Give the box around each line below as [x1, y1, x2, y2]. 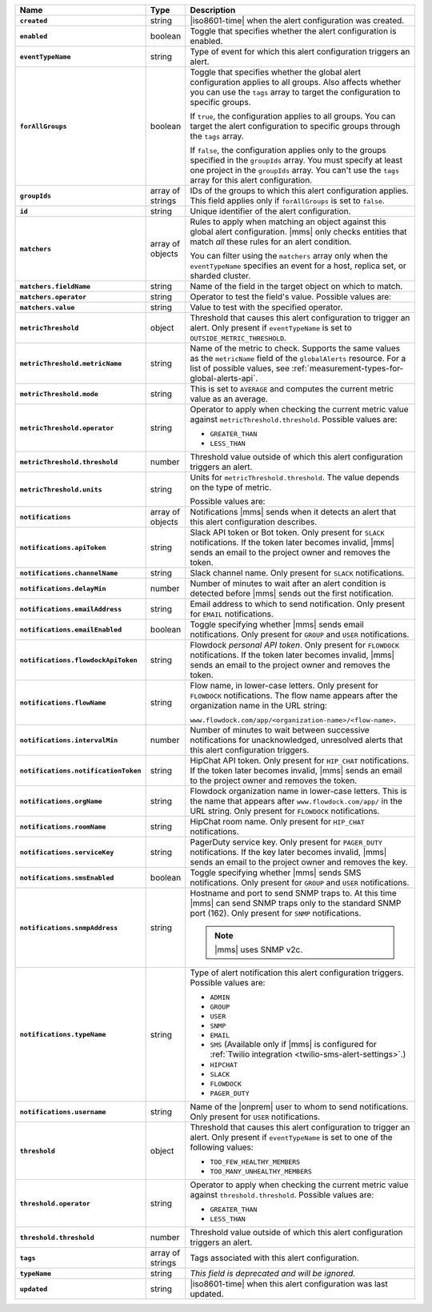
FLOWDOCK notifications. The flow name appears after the [190, 690, 398, 700]
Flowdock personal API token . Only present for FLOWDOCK [190, 640, 400, 650]
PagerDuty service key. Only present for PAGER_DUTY [190, 837, 383, 848]
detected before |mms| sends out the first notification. [190, 588, 394, 599]
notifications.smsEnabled [19, 873, 114, 882]
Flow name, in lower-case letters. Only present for [190, 680, 379, 691]
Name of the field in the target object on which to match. [190, 281, 403, 291]
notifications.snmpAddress [19, 923, 118, 932]
